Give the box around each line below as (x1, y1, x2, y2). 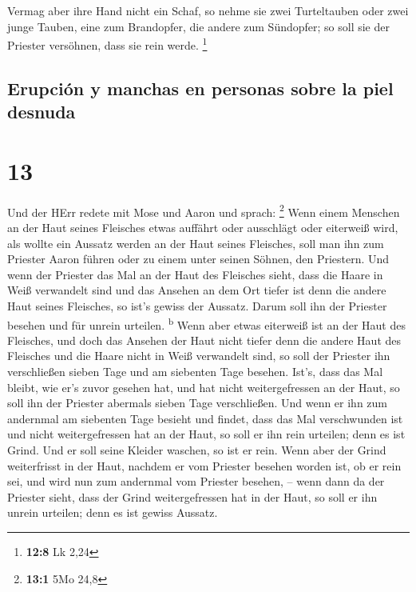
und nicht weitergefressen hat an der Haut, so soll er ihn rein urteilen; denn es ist (7, 426, 406, 442)
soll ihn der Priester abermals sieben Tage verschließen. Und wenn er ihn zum (7, 394, 388, 411)
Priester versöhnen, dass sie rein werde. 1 (7, 34, 208, 53)
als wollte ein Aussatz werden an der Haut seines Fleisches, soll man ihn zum (7, 234, 384, 251)
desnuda (7, 99, 76, 124)
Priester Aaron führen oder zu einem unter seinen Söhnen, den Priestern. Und (7, 250, 390, 267)
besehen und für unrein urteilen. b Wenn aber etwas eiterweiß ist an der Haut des (7, 314, 406, 333)
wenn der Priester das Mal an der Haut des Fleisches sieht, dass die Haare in (7, 266, 383, 282)
